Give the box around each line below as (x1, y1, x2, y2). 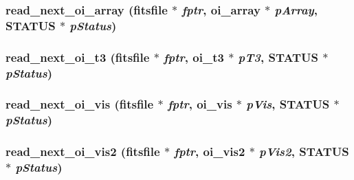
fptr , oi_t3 (164, 48, 224, 65)
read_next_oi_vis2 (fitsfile (5, 143, 160, 160)
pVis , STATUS (246, 95, 330, 113)
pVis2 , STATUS (259, 143, 349, 160)
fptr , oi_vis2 (174, 143, 245, 160)
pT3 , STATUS (238, 48, 319, 65)
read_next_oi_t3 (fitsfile (5, 48, 150, 65)
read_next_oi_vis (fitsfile (5, 95, 154, 113)
